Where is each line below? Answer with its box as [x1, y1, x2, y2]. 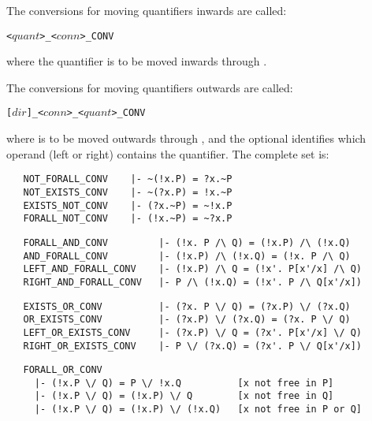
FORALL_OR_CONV [23, 364, 102, 376]
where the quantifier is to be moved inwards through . [6, 53, 267, 69]
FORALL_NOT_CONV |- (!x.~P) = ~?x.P [23, 213, 232, 225]
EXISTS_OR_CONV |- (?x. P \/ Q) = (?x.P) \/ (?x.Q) [23, 300, 351, 312]
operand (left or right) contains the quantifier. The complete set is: [6, 145, 329, 162]
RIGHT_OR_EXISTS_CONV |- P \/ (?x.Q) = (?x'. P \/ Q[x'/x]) [23, 340, 363, 352]
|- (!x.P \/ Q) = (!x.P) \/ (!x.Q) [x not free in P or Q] [34, 404, 363, 415]
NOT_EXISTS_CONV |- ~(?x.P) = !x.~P [23, 186, 232, 198]
